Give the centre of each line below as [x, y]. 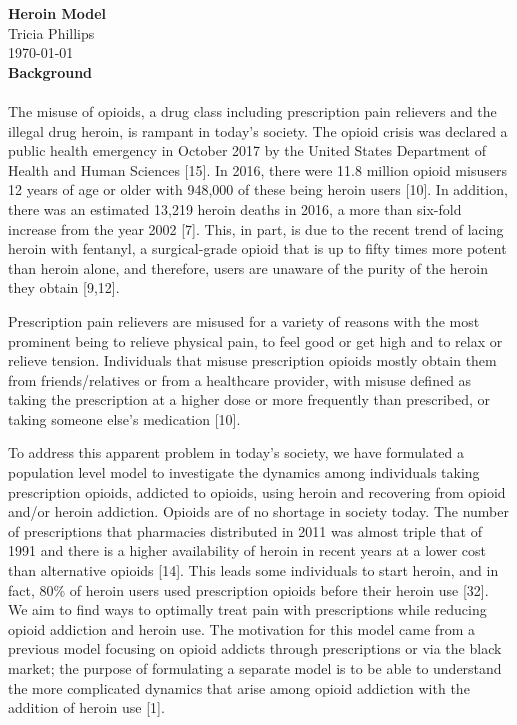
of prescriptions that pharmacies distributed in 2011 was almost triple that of [245, 530]
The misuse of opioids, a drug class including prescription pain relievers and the [252, 110]
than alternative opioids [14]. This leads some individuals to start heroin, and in [253, 570]
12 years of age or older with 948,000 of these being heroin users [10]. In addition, [258, 189]
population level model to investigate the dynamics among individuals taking [244, 472]
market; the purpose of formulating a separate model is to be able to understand [255, 668]
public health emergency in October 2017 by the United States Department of [247, 150]
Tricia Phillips [51, 32]
